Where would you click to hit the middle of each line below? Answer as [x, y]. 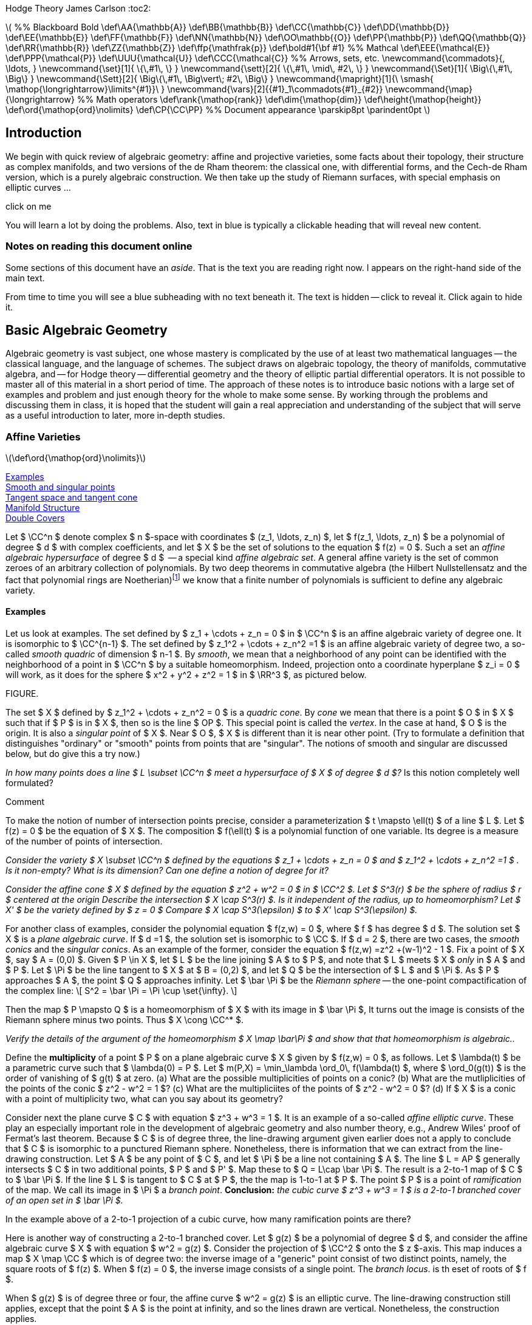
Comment [25, 802]
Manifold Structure [43, 508]
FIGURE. [22, 694]
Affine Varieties [43, 437]
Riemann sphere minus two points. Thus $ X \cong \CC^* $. [125, 1020]
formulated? [29, 783]
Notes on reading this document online [99, 246]
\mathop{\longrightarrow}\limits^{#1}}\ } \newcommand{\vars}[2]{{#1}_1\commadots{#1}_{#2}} [194, 89]
